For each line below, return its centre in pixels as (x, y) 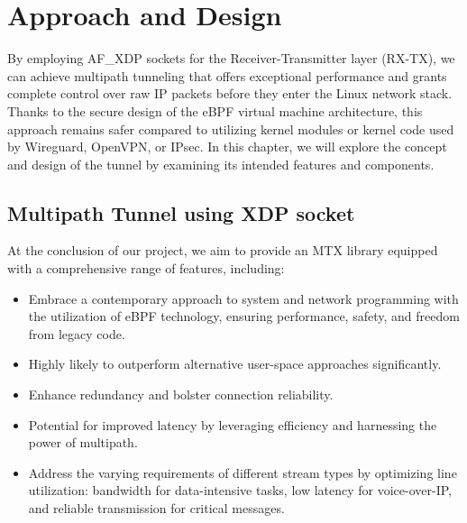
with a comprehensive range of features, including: (146, 268)
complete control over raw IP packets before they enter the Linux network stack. (230, 93)
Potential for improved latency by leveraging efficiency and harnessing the (233, 424)
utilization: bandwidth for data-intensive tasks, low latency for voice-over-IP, (240, 490)
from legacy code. (77, 333)
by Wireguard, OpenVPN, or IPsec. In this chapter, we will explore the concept (227, 147)
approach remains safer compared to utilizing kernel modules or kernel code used (231, 128)
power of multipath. (83, 442)
